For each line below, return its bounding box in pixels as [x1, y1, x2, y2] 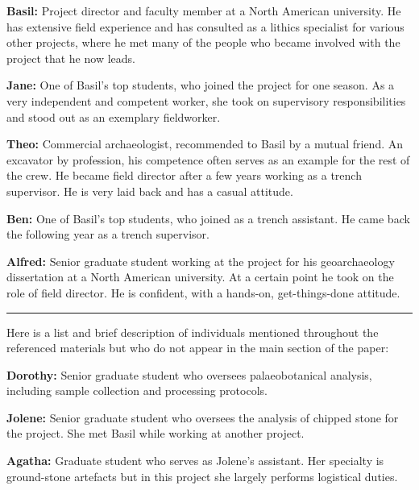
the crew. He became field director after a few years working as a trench [6, 167, 362, 184]
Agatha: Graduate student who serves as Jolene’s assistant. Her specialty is [6, 452, 384, 469]
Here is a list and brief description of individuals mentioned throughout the [6, 323, 379, 340]
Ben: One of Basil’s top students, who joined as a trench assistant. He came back [6, 210, 410, 226]
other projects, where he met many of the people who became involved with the [6, 34, 400, 51]
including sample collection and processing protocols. [6, 382, 268, 399]
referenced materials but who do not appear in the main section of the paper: [6, 339, 389, 356]
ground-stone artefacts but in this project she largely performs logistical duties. [6, 467, 398, 484]
